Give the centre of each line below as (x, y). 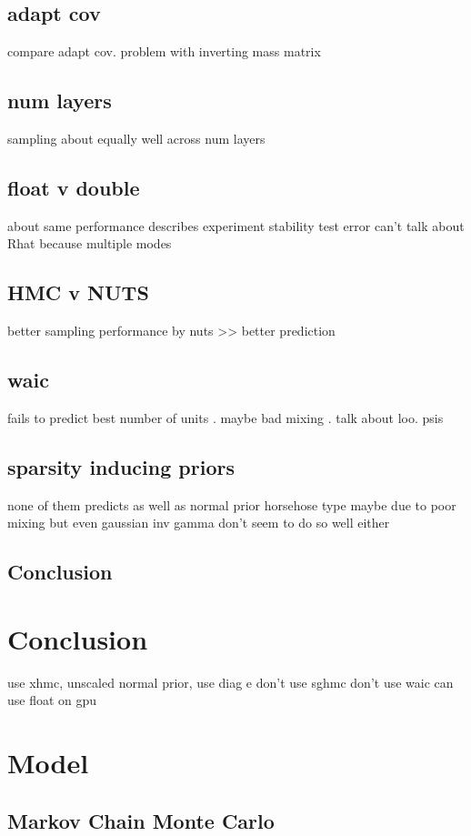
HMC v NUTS (78, 292)
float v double (74, 187)
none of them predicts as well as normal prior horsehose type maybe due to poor (232, 504)
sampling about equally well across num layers (136, 138)
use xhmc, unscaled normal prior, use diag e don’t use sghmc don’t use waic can (230, 682)
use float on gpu (52, 700)
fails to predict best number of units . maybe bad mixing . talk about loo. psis (225, 417)
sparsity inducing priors (121, 466)
